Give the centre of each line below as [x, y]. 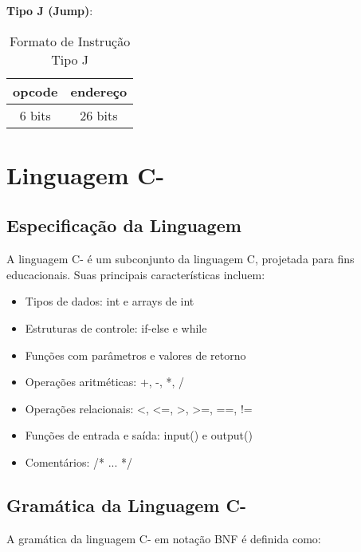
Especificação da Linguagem [124, 225]
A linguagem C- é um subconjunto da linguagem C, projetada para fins [180, 259]
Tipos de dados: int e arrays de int [110, 301]
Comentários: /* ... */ [79, 461]
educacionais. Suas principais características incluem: [136, 274]
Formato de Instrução [70, 41]
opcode [35, 91]
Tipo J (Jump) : [50, 10]
